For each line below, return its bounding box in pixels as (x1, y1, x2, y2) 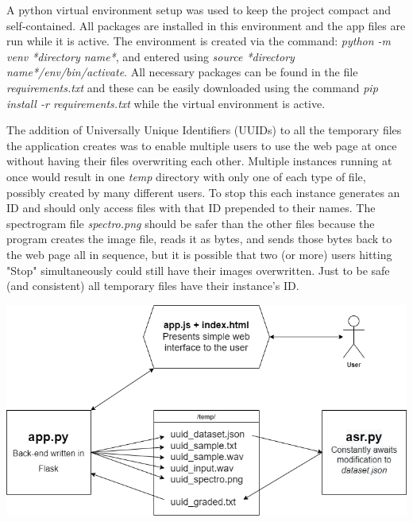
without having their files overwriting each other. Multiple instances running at (6, 153, 392, 169)
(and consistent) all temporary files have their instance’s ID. (6, 277, 299, 294)
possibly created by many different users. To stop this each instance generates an (6, 184, 400, 200)
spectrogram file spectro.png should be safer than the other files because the (6, 215, 375, 231)
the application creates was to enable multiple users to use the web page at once (6, 137, 397, 153)
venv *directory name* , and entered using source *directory (6, 48, 295, 64)
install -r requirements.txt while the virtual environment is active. (6, 95, 326, 111)
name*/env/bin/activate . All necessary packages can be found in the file (6, 64, 358, 80)
